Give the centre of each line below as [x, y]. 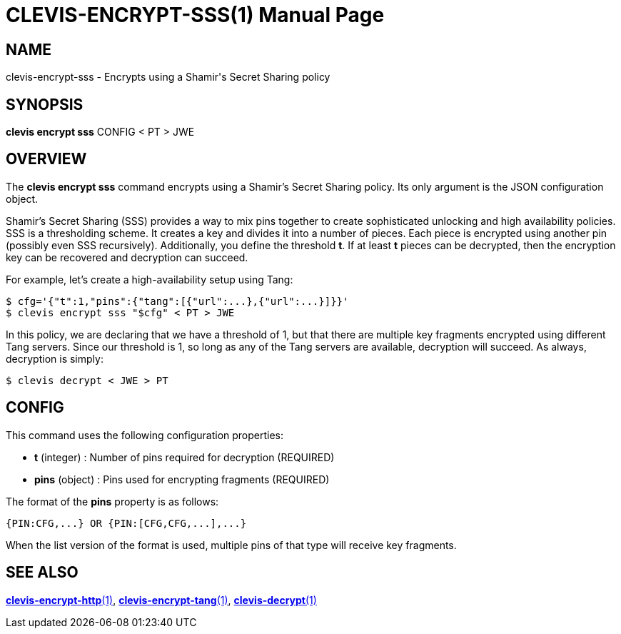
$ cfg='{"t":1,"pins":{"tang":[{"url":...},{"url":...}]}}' [177, 301]
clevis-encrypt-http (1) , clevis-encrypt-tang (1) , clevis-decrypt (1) [161, 600]
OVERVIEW [46, 159]
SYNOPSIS [45, 104]
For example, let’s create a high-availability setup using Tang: [150, 279]
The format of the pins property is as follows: [112, 501]
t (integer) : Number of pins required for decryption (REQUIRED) [185, 457]
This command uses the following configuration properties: [145, 435]
